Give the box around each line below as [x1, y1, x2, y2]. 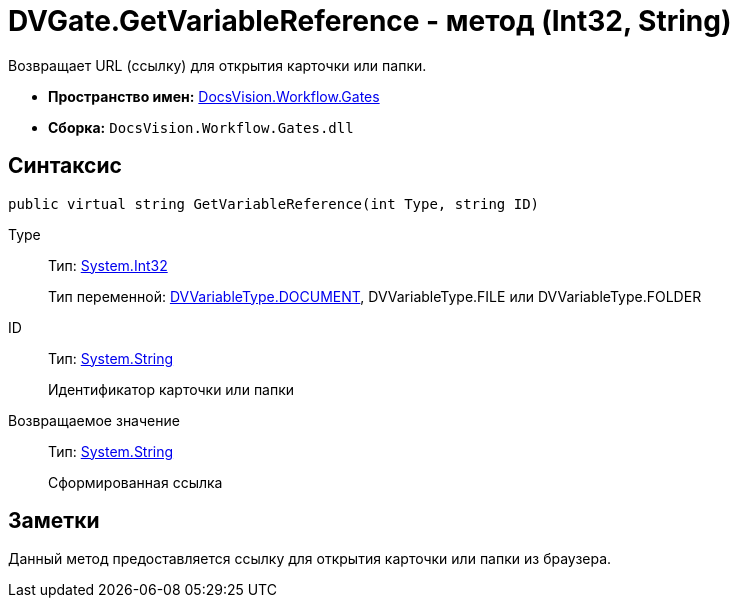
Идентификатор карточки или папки [48, 380, 295, 398]
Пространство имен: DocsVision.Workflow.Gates [48, 87, 380, 105]
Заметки [8, 508, 100, 534]
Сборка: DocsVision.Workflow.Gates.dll [48, 118, 354, 136]
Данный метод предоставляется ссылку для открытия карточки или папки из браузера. [8, 550, 612, 568]
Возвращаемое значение [8, 411, 180, 429]
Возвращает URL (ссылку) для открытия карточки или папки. [8, 56, 427, 74]
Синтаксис [8, 153, 122, 179]
